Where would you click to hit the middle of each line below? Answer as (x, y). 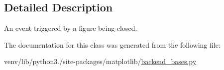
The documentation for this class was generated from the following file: (112, 44)
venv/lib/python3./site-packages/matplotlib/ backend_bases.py (100, 61)
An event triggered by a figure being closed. (71, 28)
